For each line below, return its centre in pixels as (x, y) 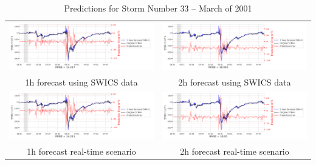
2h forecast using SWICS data (235, 82)
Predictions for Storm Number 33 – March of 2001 (158, 8)
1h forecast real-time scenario (81, 151)
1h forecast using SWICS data (81, 82)
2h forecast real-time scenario (235, 151)
